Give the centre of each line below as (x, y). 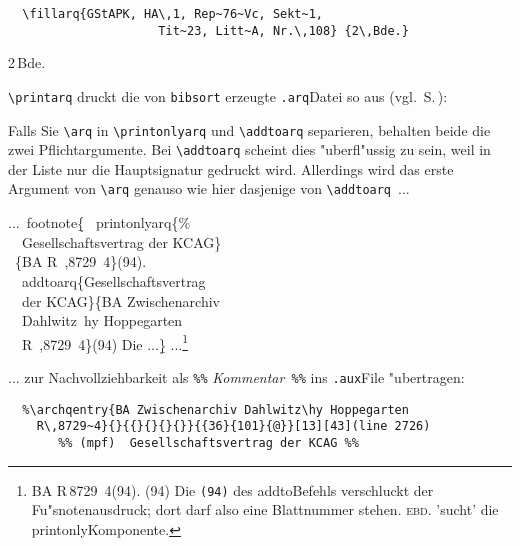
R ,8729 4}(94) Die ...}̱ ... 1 (105, 342)
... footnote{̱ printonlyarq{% (99, 222)
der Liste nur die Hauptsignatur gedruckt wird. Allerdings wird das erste (231, 168)
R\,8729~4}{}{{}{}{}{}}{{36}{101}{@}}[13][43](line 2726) (233, 426)
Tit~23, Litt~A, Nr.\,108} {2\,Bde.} (283, 30)
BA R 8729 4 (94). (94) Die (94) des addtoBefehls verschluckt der (232, 489)
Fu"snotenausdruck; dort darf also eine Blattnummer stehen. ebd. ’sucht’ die (265, 509)
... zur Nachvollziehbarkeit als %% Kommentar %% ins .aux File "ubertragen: (236, 376)
